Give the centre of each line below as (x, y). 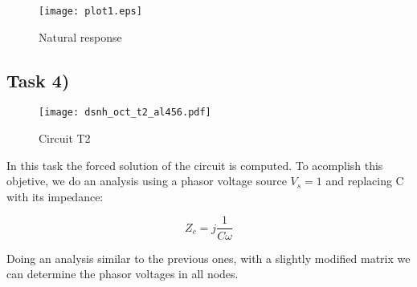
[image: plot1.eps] (90, 11)
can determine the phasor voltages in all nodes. (123, 274)
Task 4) (38, 80)
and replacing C (365, 181)
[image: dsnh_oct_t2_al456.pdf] (125, 113)
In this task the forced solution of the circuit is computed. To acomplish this (195, 165)
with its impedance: (55, 196)
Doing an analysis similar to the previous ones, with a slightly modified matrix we (208, 258)
